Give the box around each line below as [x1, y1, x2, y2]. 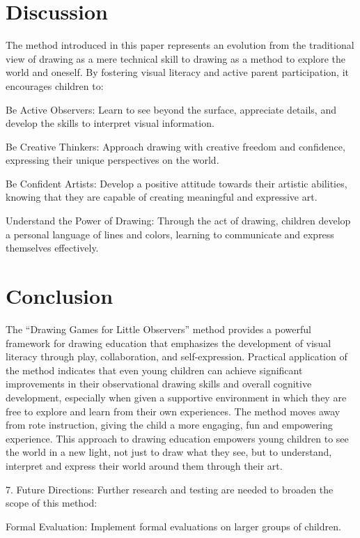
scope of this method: [6, 495, 97, 510]
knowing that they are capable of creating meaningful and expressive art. [6, 190, 318, 204]
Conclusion [6, 282, 114, 310]
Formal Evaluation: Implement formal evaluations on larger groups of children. [6, 518, 341, 533]
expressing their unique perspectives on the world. [6, 153, 219, 167]
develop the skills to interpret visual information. [6, 116, 214, 130]
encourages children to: [6, 78, 104, 93]
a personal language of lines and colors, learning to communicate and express [6, 226, 334, 241]
